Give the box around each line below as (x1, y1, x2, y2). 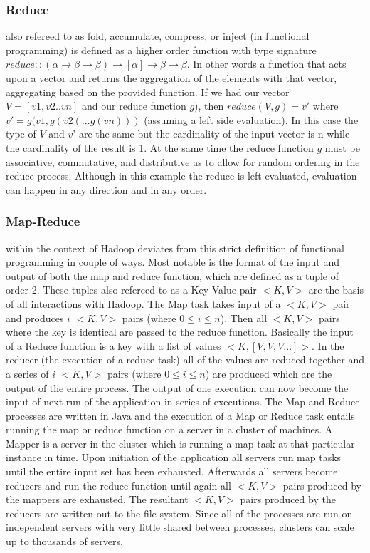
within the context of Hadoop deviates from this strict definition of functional (6, 240, 344, 255)
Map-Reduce (6, 212, 80, 230)
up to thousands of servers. (6, 534, 123, 549)
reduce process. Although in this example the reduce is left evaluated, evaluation (6, 168, 357, 183)
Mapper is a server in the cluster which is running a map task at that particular (6, 435, 355, 450)
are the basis (308, 282, 364, 297)
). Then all (220, 310, 268, 325)
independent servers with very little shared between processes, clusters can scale (6, 520, 354, 534)
